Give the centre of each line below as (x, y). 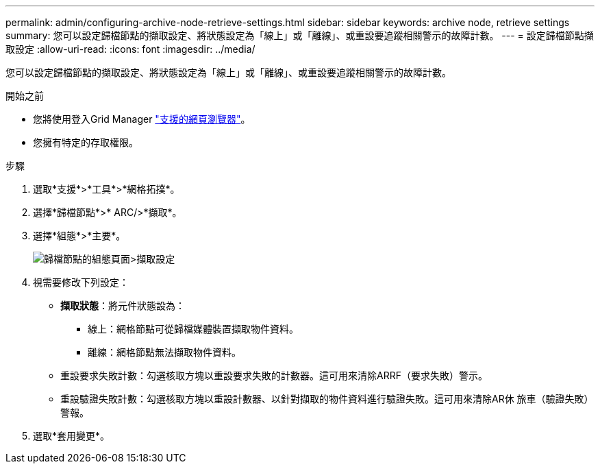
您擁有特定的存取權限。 (86, 142)
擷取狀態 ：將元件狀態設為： (123, 305)
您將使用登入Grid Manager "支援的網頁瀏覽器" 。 (142, 119)
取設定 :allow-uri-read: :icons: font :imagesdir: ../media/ (130, 49)
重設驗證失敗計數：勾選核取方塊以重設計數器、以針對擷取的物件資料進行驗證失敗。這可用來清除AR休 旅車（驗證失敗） (327, 399)
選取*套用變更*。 (72, 436)
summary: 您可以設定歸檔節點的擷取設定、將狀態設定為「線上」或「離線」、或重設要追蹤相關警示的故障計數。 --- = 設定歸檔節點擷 (300, 35)
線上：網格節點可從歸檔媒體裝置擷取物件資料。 (193, 329)
